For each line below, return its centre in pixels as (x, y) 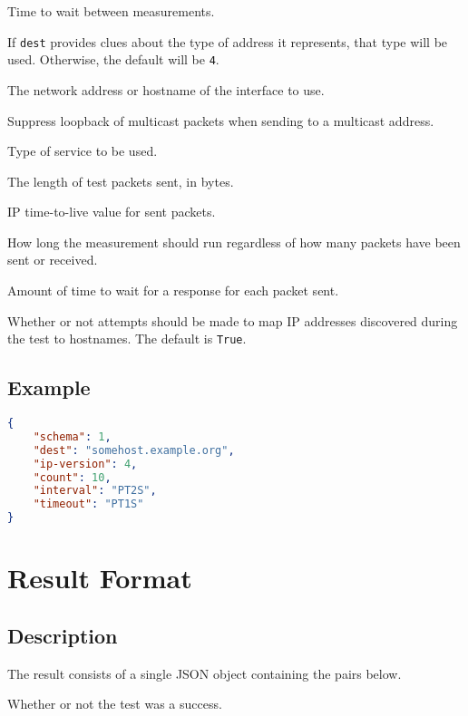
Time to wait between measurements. (111, 11)
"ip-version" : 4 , (85, 464)
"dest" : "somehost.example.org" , (134, 450)
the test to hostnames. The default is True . (127, 339)
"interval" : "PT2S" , (95, 491)
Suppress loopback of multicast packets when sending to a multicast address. (221, 120)
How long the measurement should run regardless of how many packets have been (234, 242)
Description (63, 635)
